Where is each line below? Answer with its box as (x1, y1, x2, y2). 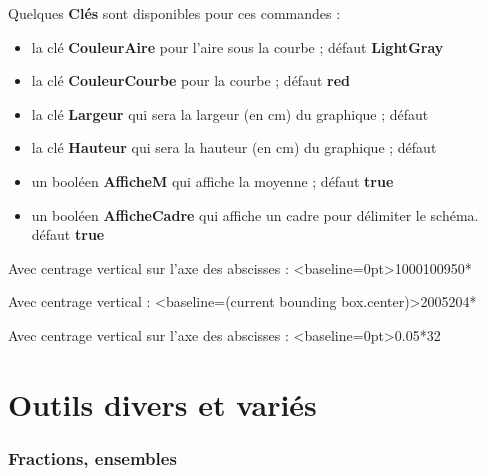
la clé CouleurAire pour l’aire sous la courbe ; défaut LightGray (31, 36, 444, 57)
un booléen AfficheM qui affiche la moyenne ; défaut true (31, 170, 394, 191)
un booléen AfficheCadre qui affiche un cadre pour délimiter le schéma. (31, 204, 479, 225)
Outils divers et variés (8, 383, 317, 424)
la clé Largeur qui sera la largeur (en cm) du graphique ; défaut (31, 103, 429, 124)
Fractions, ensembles (8, 445, 177, 470)
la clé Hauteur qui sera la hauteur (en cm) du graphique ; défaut (31, 137, 437, 158)
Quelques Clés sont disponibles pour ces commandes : (8, 3, 341, 23)
